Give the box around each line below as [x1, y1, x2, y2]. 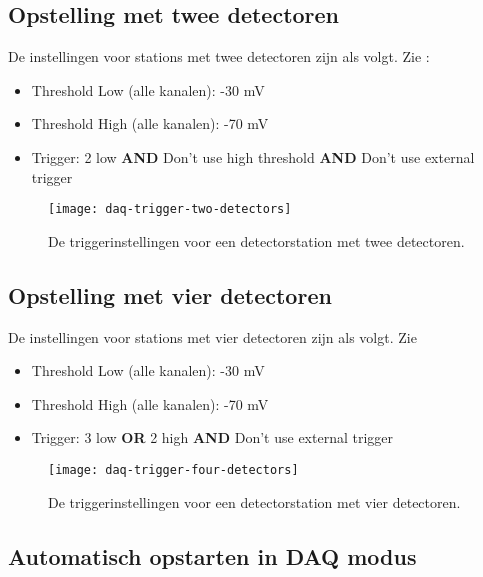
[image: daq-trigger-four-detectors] [48, 463, 299, 477]
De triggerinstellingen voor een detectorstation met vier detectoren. [48, 491, 461, 512]
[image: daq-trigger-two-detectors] [48, 202, 292, 217]
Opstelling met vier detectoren [8, 279, 332, 310]
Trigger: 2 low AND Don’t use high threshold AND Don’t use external [31, 146, 475, 167]
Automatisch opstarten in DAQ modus [8, 540, 417, 571]
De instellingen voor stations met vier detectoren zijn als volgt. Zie [8, 326, 417, 347]
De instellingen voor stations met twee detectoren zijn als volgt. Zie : [8, 46, 430, 67]
